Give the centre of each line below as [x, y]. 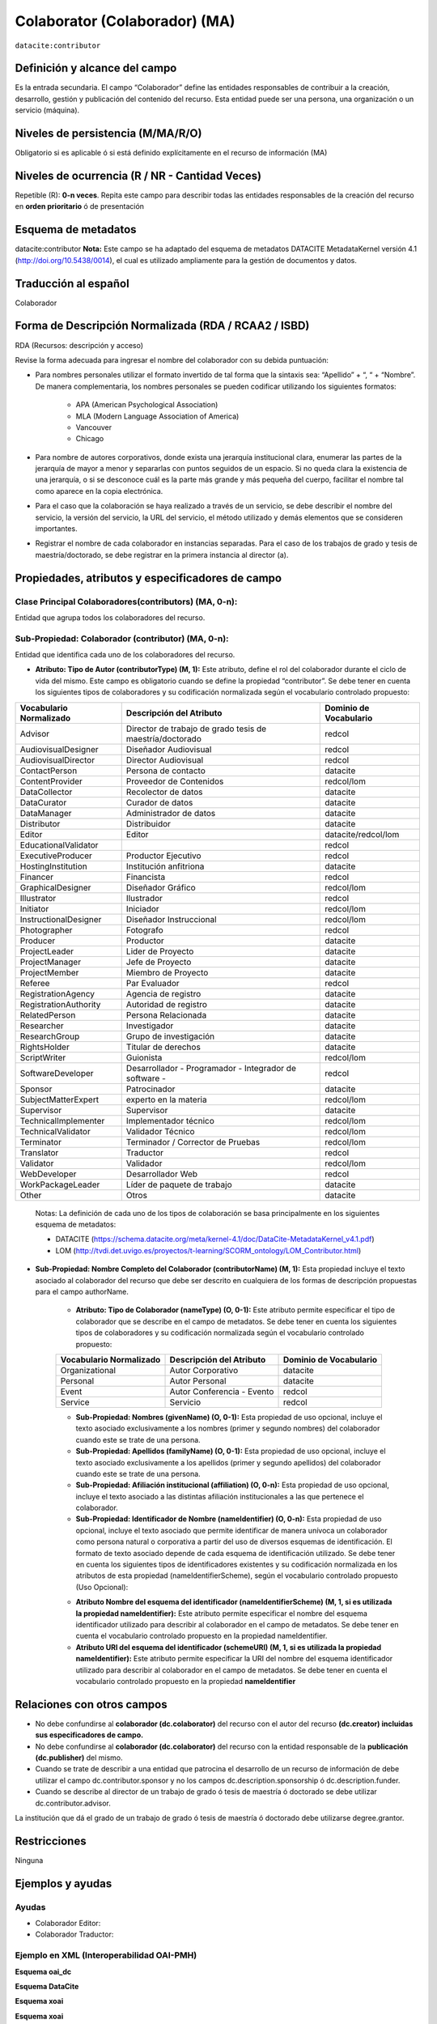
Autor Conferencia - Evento [222, 1391]
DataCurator [43, 802]
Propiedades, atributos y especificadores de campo [148, 578]
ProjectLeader [47, 951]
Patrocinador [151, 1089]
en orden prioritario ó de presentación [80, 206]
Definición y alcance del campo [96, 68]
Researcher [42, 1026]
